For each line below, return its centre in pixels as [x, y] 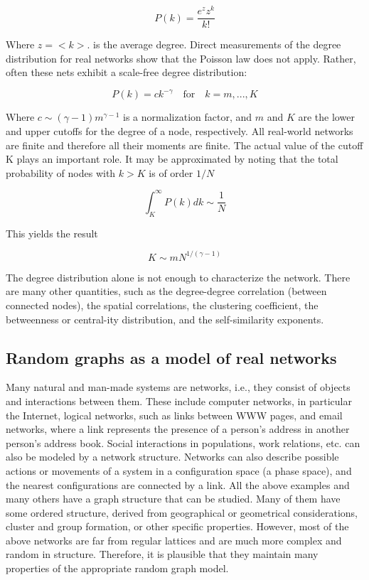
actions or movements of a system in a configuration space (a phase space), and [179, 470]
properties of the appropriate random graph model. [117, 568]
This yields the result [52, 233]
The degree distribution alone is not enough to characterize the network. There [178, 277]
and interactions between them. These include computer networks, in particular [179, 401]
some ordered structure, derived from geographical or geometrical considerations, [182, 512]
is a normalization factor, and [188, 117]
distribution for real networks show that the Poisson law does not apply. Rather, [181, 58]
